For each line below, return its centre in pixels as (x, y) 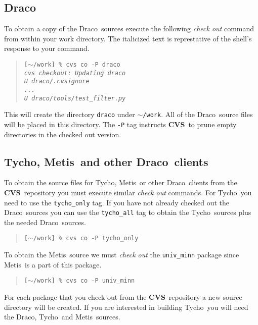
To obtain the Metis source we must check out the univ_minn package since (122, 255)
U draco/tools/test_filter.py (75, 98)
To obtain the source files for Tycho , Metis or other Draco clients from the (121, 182)
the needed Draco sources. (45, 222)
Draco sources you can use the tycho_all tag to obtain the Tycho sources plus (128, 212)
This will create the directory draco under (70, 114)
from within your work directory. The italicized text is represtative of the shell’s (128, 38)
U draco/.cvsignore (57, 82)
